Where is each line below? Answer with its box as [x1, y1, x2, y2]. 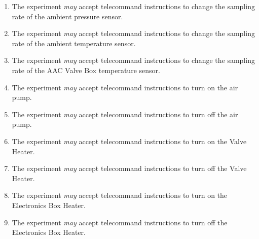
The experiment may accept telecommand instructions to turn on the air [12, 82, 238, 92]
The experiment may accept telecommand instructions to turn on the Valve [12, 135, 247, 146]
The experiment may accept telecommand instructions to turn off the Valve [12, 163, 247, 174]
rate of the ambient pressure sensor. [12, 11, 123, 21]
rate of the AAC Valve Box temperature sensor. [12, 64, 160, 75]
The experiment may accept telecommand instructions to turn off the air [12, 109, 238, 119]
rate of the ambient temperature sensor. [12, 38, 136, 48]
